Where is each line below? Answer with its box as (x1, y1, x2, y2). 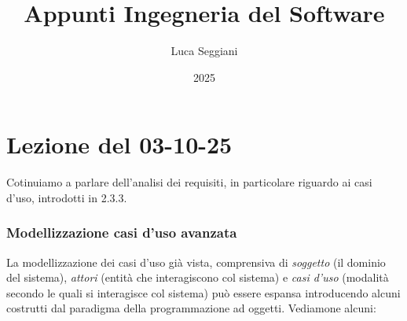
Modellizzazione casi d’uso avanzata (6, 223, 237, 242)
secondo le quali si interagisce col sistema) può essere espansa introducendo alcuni (6, 284, 401, 301)
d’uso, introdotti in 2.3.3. (6, 189, 127, 205)
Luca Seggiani (170, 42, 238, 59)
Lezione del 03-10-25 (6, 128, 233, 160)
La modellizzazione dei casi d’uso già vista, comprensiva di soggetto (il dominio (6, 253, 386, 270)
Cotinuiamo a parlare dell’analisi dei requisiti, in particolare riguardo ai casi (6, 174, 372, 190)
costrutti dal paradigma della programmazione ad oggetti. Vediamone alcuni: (6, 300, 376, 316)
